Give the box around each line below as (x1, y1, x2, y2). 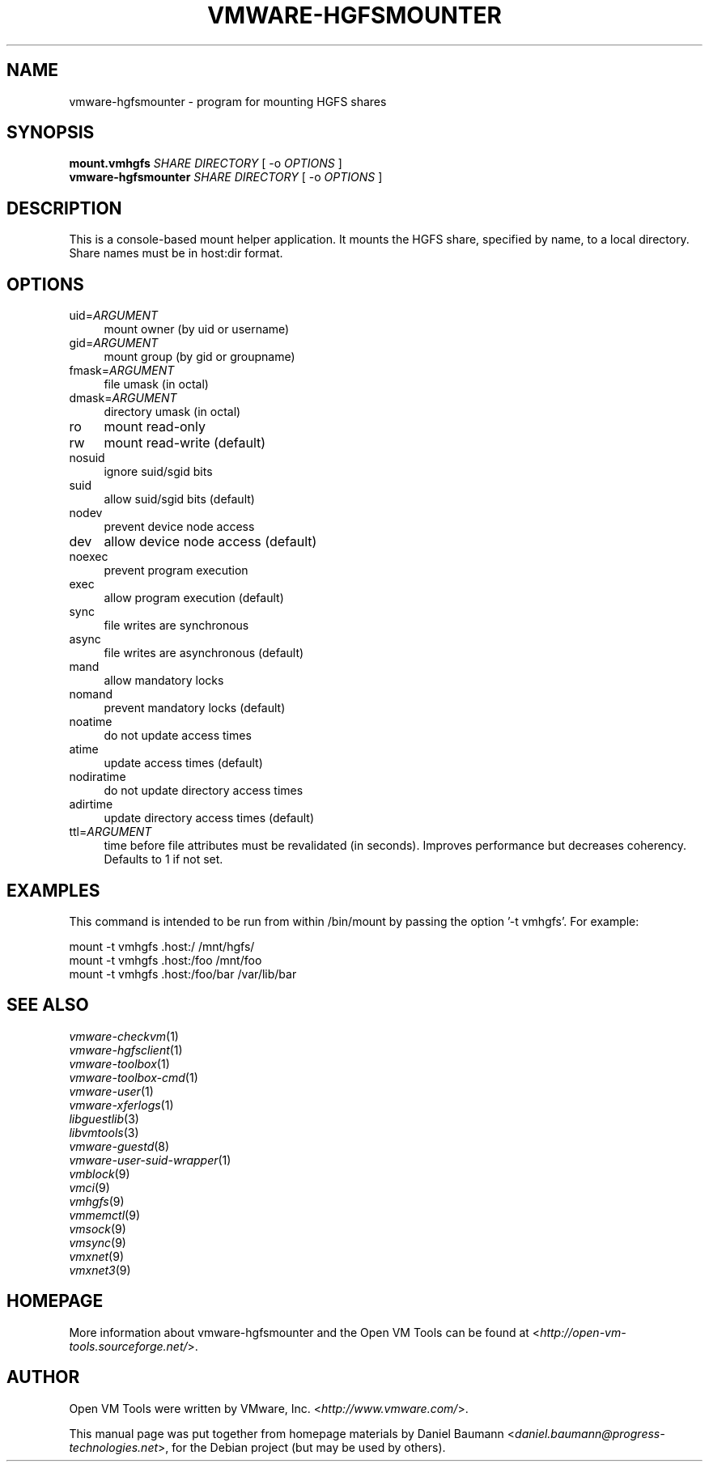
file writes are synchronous (104, 618, 249, 633)
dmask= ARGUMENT (69, 391, 177, 405)
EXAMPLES (6, 880, 100, 901)
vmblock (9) (69, 1166, 130, 1181)
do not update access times (104, 728, 252, 743)
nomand (69, 687, 113, 702)
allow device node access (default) (104, 533, 317, 550)
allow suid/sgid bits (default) (104, 492, 255, 507)
